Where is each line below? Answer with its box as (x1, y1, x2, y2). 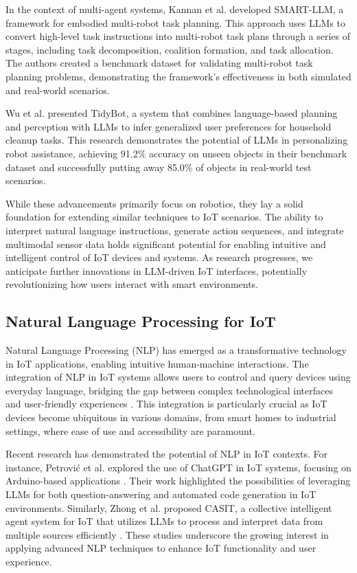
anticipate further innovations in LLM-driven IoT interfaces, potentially (5, 263, 308, 278)
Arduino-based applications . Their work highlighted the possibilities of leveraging (5, 473, 351, 488)
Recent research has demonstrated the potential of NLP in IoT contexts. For (5, 447, 328, 461)
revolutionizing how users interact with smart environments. (5, 277, 259, 291)
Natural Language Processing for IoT (5, 311, 276, 332)
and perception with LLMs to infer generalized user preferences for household (5, 119, 332, 133)
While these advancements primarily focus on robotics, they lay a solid (5, 196, 303, 210)
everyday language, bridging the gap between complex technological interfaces (5, 383, 333, 397)
